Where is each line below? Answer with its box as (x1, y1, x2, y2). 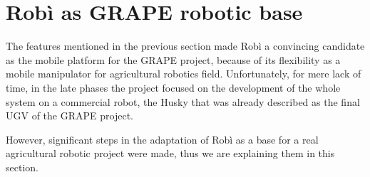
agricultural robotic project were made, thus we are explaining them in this (6, 146, 335, 161)
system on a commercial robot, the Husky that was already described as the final (6, 94, 360, 109)
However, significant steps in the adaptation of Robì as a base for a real (6, 132, 319, 146)
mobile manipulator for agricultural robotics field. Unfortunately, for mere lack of (6, 66, 361, 81)
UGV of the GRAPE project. (6, 108, 133, 123)
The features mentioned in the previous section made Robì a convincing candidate (6, 38, 365, 53)
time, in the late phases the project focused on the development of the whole (6, 80, 341, 95)
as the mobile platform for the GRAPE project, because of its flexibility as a (6, 52, 341, 67)
